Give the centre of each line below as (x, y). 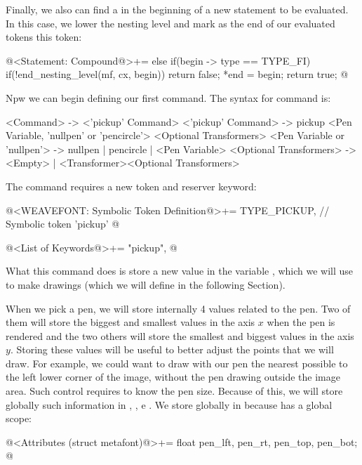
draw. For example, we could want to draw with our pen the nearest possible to (177, 363)
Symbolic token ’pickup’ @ (63, 224)
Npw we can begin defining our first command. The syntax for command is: (168, 97)
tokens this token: (44, 37)
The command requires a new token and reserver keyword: (131, 186)
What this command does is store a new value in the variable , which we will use (180, 271)
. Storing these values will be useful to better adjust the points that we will (172, 349)
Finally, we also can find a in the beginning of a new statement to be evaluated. (177, 9)
